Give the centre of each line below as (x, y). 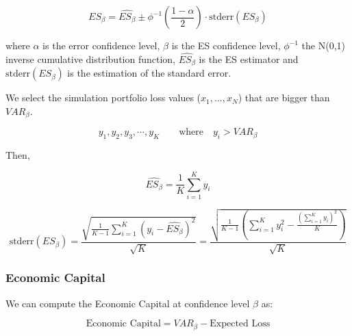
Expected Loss (240, 324)
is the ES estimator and (249, 59)
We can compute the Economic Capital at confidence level (128, 303)
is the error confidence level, (101, 45)
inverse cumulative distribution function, (90, 59)
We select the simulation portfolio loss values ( (103, 98)
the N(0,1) (324, 45)
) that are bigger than (284, 98)
